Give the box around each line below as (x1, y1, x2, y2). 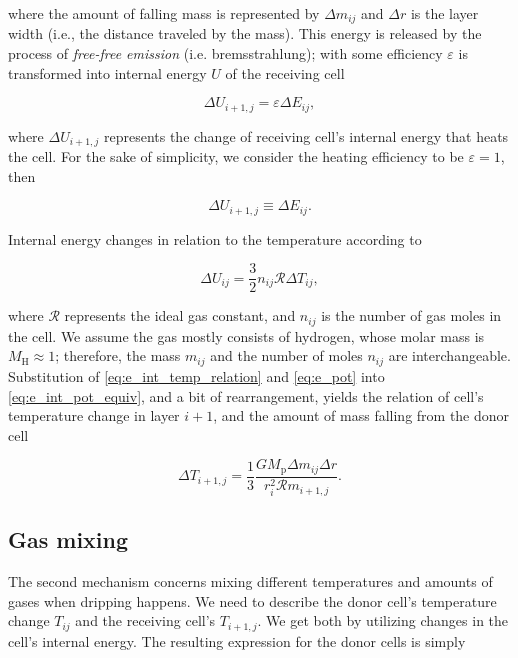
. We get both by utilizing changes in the (257, 610, 509, 631)
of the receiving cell (225, 62, 345, 83)
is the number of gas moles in (321, 305, 502, 326)
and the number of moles (210, 345, 363, 366)
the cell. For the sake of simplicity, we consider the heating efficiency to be (8, 146, 464, 167)
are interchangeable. (388, 345, 511, 366)
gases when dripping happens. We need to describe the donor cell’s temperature (8, 590, 497, 611)
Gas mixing (8, 524, 129, 555)
